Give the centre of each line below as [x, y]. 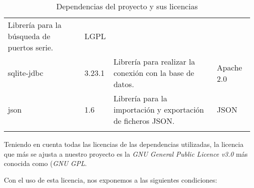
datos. [124, 84]
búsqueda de [29, 36]
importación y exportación [159, 109]
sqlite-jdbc [26, 73]
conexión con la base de [154, 73]
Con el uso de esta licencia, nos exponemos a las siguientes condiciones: [111, 179]
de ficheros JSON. [144, 121]
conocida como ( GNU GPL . [45, 163]
